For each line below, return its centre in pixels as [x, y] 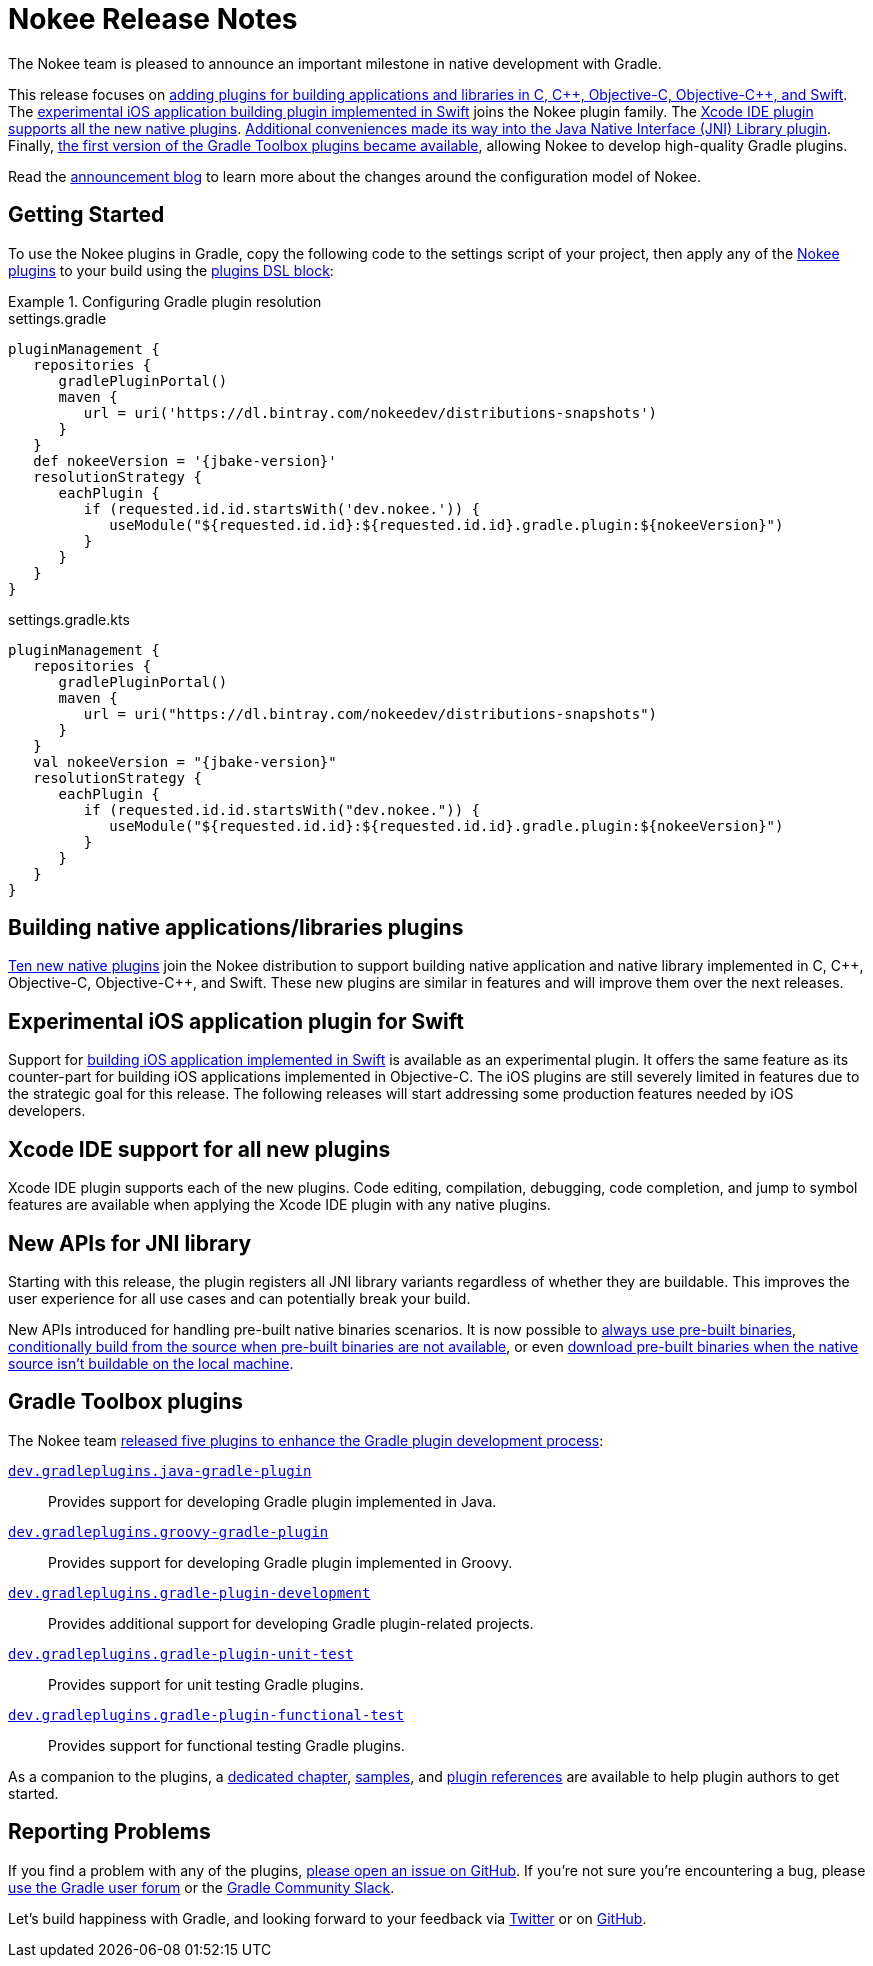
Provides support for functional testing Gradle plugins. [226, 1745]
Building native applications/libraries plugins [236, 928]
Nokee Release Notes [153, 19]
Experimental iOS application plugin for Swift [236, 1021]
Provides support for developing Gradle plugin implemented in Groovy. [280, 1562]
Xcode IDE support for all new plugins [199, 1149]
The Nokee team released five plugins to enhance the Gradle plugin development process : [306, 1440]
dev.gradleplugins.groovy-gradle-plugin [168, 1531]
